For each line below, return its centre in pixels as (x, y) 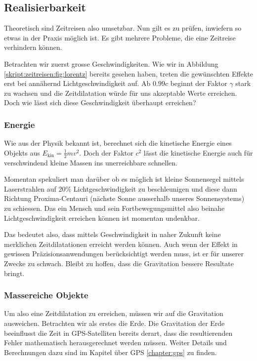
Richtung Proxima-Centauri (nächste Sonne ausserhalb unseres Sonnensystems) (124, 198)
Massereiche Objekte (46, 295)
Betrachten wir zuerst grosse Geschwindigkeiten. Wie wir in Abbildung (111, 63)
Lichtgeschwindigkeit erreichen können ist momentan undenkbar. (102, 218)
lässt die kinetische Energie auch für (198, 152)
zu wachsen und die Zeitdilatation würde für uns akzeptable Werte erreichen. (121, 93)
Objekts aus (22, 152)
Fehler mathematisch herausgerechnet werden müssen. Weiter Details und (115, 342)
